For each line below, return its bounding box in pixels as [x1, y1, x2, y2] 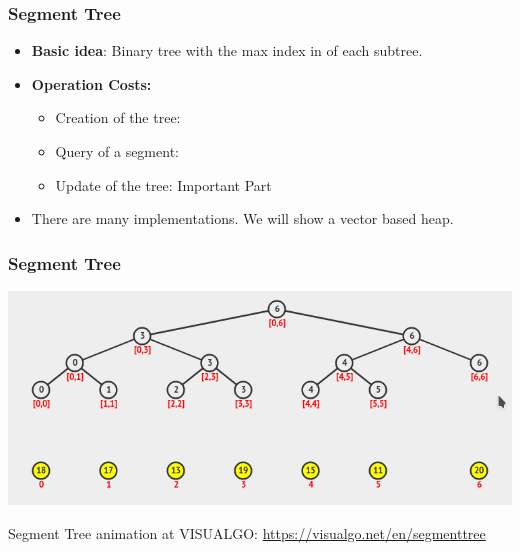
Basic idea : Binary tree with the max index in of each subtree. [31, 40, 423, 61]
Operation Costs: [31, 73, 152, 94]
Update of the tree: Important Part [55, 174, 272, 195]
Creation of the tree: [55, 107, 181, 128]
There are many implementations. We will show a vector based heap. [31, 208, 454, 229]
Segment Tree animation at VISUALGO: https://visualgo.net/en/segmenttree [8, 522, 486, 543]
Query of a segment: [55, 141, 179, 161]
